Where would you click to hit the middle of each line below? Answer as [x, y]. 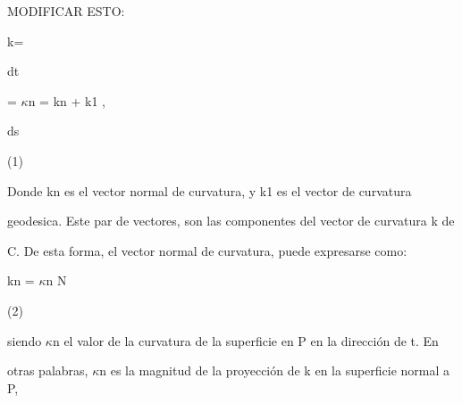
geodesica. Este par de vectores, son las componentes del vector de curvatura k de [231, 221]
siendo [25, 340]
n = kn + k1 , [67, 100]
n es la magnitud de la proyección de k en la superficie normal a [275, 370]
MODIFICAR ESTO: [66, 11]
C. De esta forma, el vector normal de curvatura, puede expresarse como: [207, 250]
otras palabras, [48, 370]
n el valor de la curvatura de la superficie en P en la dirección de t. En [245, 340]
